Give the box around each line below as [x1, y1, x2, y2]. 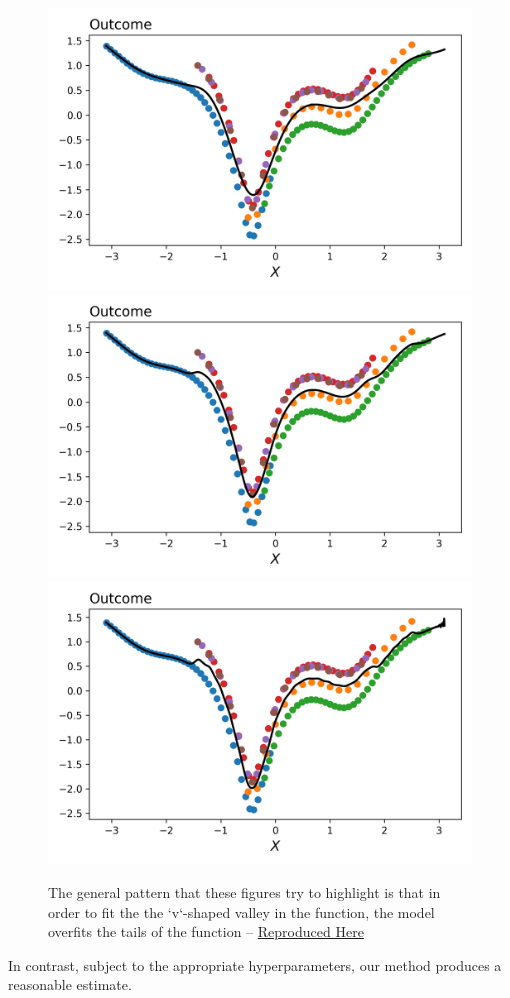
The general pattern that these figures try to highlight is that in [48, 881, 441, 902]
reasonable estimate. [8, 974, 132, 995]
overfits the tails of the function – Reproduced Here [48, 921, 364, 942]
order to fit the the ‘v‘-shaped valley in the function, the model [48, 901, 435, 922]
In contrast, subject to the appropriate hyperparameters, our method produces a [8, 954, 502, 975]
